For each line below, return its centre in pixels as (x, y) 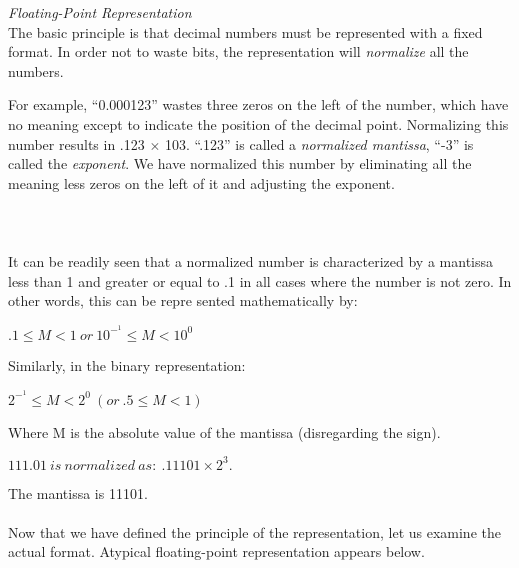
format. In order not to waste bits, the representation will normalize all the (238, 51)
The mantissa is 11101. (78, 492)
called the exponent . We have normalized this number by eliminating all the (240, 163)
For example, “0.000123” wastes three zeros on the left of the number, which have (258, 104)
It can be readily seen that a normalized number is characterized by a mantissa (251, 261)
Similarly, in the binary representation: (127, 364)
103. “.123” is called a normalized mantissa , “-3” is (319, 143)
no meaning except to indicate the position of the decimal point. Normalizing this (258, 123)
